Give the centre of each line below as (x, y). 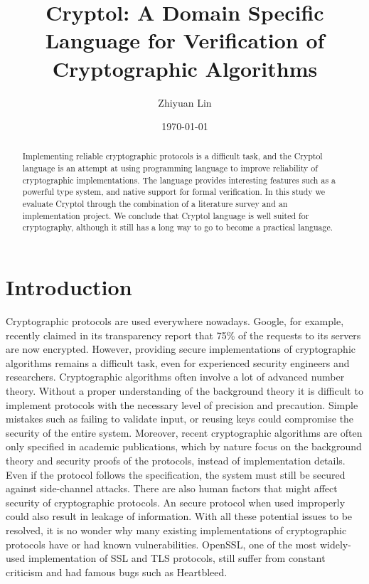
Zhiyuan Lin (185, 102)
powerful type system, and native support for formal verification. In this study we (174, 192)
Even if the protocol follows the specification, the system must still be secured (176, 474)
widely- (335, 544)
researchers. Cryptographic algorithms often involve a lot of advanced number (175, 377)
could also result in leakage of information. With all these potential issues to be (179, 516)
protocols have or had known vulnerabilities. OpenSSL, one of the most (161, 544)
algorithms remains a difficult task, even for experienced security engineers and (178, 362)
